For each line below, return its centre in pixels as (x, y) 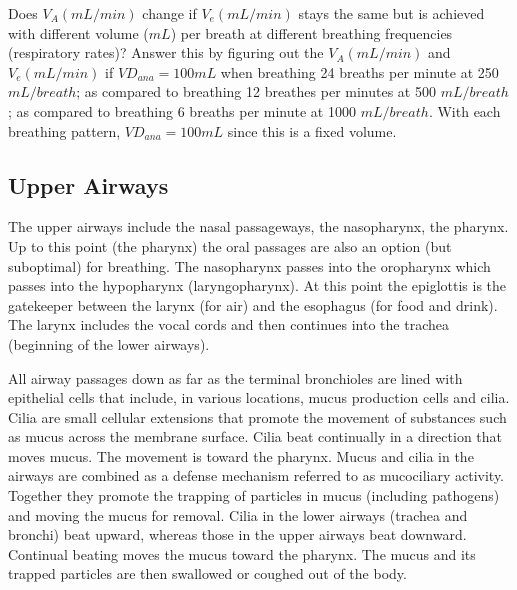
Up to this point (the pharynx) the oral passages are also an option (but (230, 245)
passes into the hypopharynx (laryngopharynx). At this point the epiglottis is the (257, 285)
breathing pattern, (64, 130)
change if (169, 13)
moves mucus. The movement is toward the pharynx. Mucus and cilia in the (241, 455)
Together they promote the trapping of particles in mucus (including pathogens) (254, 495)
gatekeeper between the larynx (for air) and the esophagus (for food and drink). (253, 304)
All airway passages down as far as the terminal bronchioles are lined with (235, 377)
